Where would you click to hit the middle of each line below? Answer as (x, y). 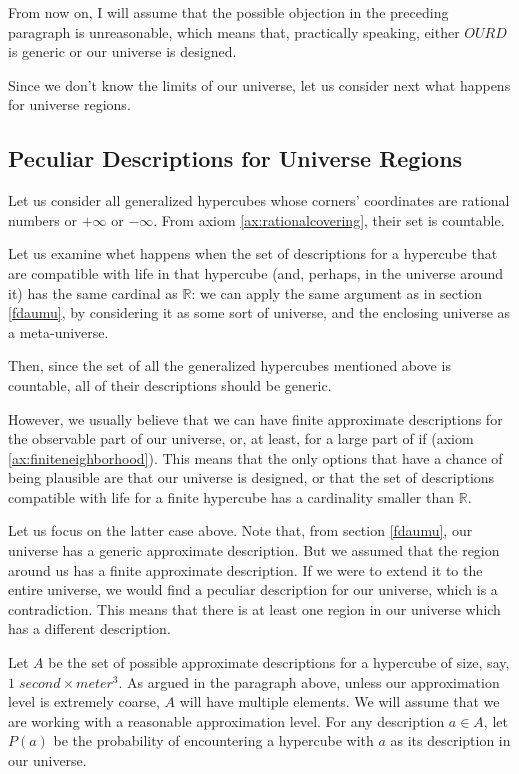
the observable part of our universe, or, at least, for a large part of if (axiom (241, 438)
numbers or (42, 219)
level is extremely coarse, (84, 701)
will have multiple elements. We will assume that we (339, 701)
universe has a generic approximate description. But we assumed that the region (254, 550)
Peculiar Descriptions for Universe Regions (235, 158)
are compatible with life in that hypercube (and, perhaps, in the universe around (256, 272)
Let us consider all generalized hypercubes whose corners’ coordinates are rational (259, 200)
